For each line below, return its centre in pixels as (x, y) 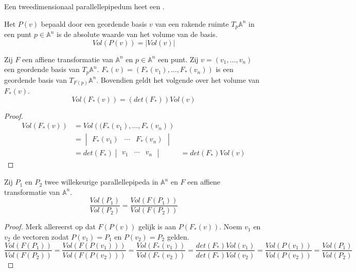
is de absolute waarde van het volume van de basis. (137, 34)
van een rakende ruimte (192, 23)
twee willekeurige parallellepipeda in (101, 182)
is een (225, 69)
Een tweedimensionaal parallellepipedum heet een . (84, 6)
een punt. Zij (178, 59)
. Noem (231, 226)
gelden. (178, 236)
